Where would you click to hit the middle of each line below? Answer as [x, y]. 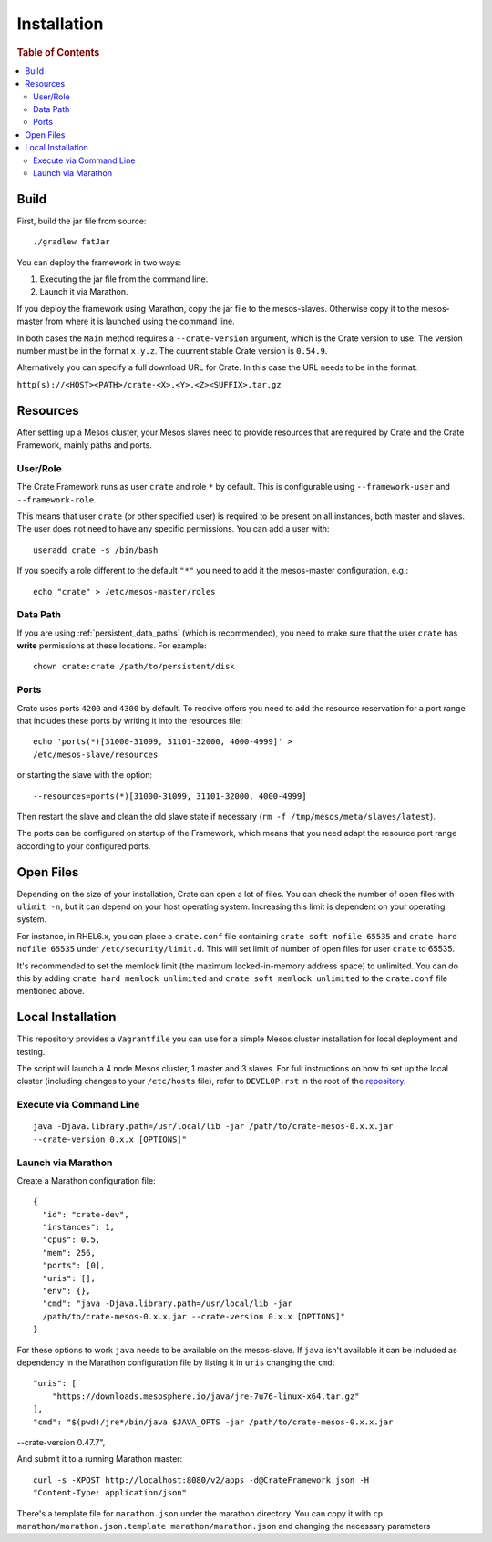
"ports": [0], [74, 1266]
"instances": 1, [79, 1227]
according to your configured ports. [84, 846]
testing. [31, 1051]
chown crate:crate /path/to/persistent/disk [134, 667]
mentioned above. [51, 991]
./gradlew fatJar [72, 242]
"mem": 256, [69, 1252]
